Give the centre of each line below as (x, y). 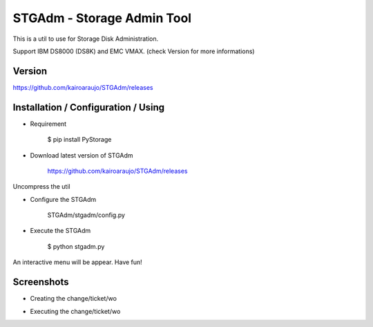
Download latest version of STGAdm (82, 155)
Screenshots (41, 282)
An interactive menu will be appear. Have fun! (78, 262)
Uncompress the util (41, 187)
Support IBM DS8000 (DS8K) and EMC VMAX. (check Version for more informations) (134, 51)
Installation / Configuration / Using (89, 107)
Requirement (48, 124)
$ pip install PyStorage (79, 140)
